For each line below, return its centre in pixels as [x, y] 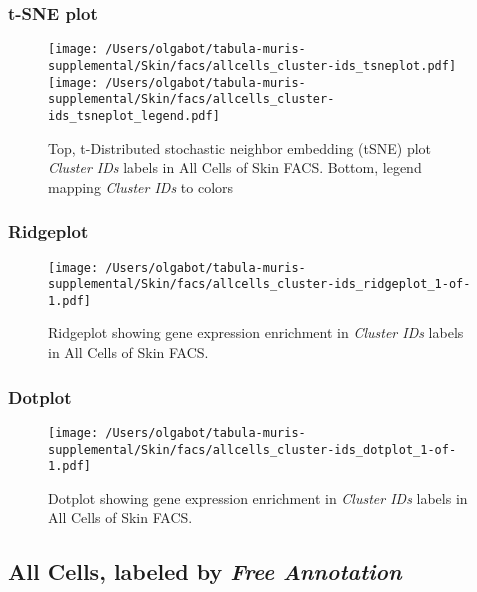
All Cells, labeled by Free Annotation [205, 571]
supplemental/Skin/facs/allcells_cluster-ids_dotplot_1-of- [252, 449]
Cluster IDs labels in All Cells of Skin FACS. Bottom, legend [235, 167]
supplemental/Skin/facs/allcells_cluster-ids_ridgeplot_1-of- [259, 284]
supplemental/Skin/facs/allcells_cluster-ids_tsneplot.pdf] [252, 65]
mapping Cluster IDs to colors [141, 186]
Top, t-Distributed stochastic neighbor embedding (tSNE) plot [240, 147]
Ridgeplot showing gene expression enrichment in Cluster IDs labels [256, 332]
